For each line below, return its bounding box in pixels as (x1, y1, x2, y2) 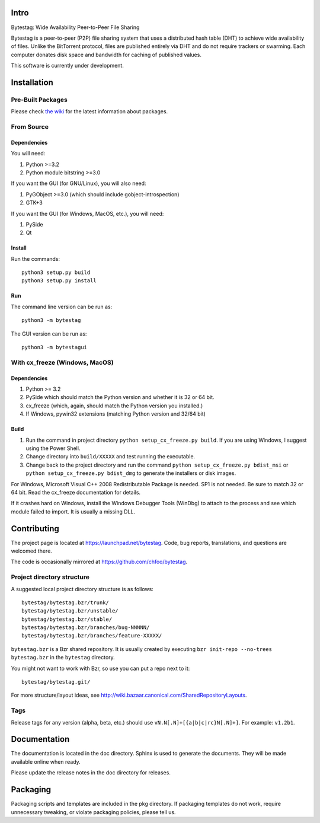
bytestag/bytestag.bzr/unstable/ (21, 608, 119, 614)
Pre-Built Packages (11, 95, 68, 104)
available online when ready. (11, 758, 81, 765)
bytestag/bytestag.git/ (21, 679, 91, 685)
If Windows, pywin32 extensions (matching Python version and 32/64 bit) (25, 410, 206, 417)
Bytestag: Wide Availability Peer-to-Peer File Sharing (11, 24, 140, 31)
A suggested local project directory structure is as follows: (11, 585, 153, 592)
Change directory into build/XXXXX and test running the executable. (25, 453, 196, 460)
